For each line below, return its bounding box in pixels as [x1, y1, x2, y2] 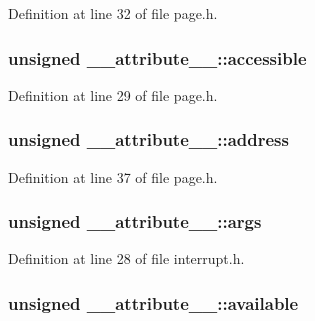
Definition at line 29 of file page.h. [8, 84, 218, 105]
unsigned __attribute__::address [8, 127, 289, 152]
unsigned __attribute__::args [8, 209, 262, 234]
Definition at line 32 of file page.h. [8, 3, 218, 23]
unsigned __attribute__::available [8, 290, 299, 315]
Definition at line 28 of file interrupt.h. [8, 248, 245, 269]
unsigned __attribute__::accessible [8, 45, 307, 70]
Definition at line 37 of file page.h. [8, 166, 218, 187]
